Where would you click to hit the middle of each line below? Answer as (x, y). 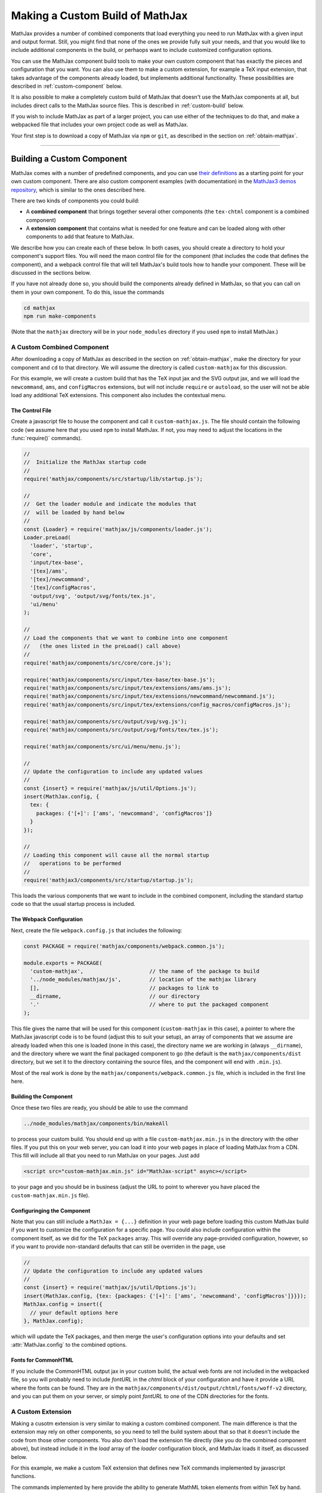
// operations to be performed (72, 864)
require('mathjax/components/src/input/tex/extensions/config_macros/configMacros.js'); (157, 704)
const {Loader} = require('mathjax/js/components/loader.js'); (118, 529)
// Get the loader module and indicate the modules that (110, 504)
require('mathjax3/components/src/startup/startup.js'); (109, 880)
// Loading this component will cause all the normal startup (116, 855)
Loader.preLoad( (47, 537)
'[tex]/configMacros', (63, 588)
